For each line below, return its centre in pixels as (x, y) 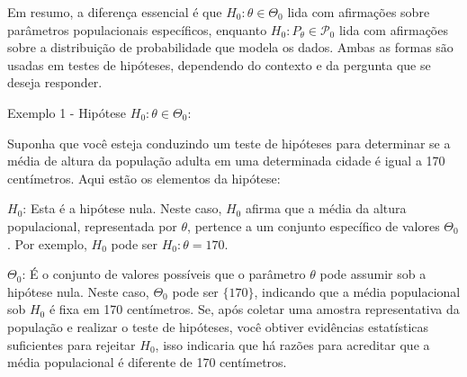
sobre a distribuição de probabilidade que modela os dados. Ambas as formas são (230, 47)
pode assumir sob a (373, 274)
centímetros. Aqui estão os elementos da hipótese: (144, 178)
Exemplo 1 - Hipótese (67, 112)
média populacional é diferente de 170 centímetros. (147, 362)
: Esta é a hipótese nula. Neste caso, (122, 208)
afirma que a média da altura (326, 208)
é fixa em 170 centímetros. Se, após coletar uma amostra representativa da (254, 309)
